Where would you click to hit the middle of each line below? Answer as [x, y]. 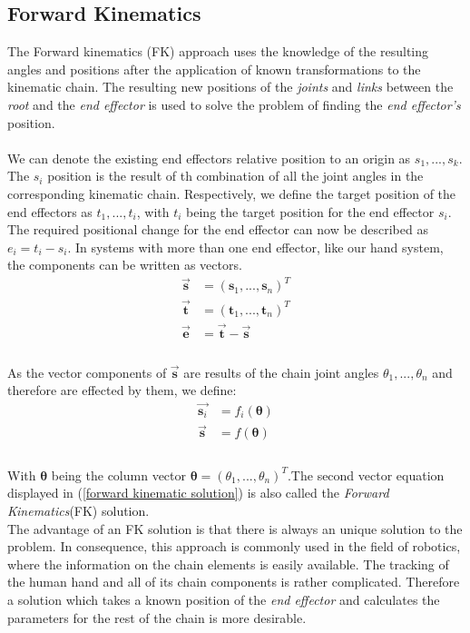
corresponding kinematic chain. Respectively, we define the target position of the [232, 193]
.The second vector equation [366, 475]
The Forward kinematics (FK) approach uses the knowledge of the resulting [218, 51]
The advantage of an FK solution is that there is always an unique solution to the [235, 528]
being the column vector [119, 475]
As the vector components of [87, 372]
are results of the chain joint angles [281, 372]
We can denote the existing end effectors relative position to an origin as [209, 158]
